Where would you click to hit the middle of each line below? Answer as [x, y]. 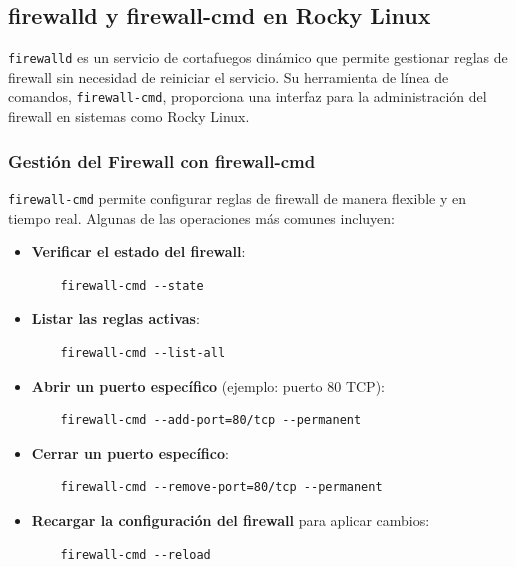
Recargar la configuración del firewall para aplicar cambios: [230, 519]
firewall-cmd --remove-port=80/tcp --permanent [221, 487]
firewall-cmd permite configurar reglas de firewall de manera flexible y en [237, 197]
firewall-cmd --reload [135, 554]
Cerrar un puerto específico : [130, 452]
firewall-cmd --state [132, 285]
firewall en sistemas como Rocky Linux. [129, 116]
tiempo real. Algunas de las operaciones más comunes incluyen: [201, 217]
